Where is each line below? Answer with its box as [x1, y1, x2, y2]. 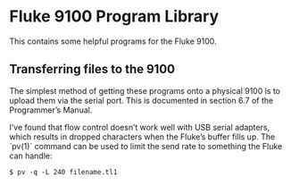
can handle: [9, 150, 53, 161]
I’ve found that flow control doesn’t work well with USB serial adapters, [9, 122, 270, 132]
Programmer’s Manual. [9, 105, 93, 115]
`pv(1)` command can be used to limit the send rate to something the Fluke [9, 140, 283, 151]
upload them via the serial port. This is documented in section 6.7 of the [9, 95, 274, 105]
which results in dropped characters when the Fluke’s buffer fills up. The [9, 131, 276, 142]
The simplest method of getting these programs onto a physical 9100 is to [9, 85, 281, 96]
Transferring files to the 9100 [9, 62, 176, 77]
